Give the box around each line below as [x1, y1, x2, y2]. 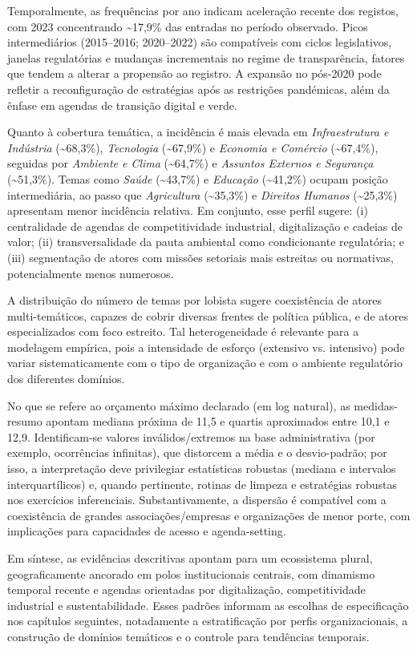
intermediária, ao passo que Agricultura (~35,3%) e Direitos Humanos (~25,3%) [7, 186, 398, 203]
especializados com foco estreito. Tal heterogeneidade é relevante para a [7, 323, 359, 340]
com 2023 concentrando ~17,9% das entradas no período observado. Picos [7, 18, 368, 34]
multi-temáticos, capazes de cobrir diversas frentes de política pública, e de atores [7, 307, 408, 324]
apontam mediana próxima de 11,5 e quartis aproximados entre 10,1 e [46, 413, 390, 430]
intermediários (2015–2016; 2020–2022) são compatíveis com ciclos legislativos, [7, 34, 392, 50]
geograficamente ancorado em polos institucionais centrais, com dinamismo [7, 565, 375, 582]
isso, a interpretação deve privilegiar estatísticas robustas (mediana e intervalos [7, 460, 396, 477]
